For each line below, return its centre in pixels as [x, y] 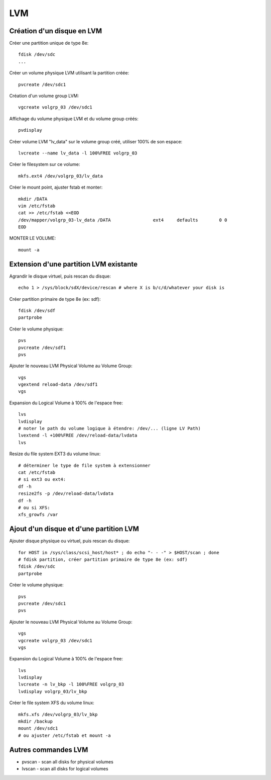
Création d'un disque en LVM [56, 31]
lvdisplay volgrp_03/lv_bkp [53, 691]
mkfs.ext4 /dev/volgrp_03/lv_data [60, 176]
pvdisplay [30, 130]
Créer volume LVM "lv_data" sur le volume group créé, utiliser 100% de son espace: [96, 141]
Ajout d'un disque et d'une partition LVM [74, 529]
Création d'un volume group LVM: [44, 96]
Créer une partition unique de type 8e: [49, 43]
